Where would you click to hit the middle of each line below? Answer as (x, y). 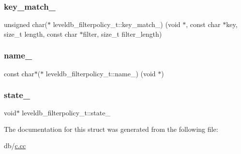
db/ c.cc (15, 145)
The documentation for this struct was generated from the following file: (111, 129)
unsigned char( (26, 24)
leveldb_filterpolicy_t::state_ (66, 113)
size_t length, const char (41, 34)
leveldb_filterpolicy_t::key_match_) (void (117, 24)
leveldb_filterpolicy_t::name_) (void (101, 73)
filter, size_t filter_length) (122, 34)
